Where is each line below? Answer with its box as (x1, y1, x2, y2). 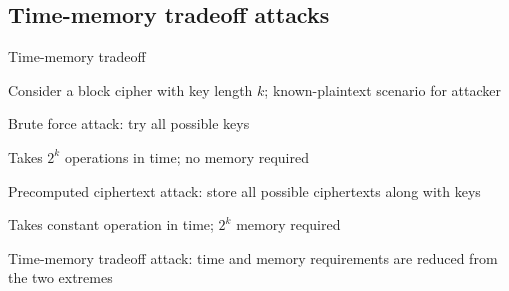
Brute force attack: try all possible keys (8, 113, 250, 134)
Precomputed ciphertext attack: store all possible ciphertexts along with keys (8, 180, 481, 201)
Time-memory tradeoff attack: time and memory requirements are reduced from (8, 247, 498, 268)
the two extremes (8, 267, 113, 288)
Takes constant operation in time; (8, 214, 214, 235)
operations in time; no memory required (64, 146, 309, 167)
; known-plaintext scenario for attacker (264, 79, 501, 100)
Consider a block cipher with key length (8, 79, 253, 100)
